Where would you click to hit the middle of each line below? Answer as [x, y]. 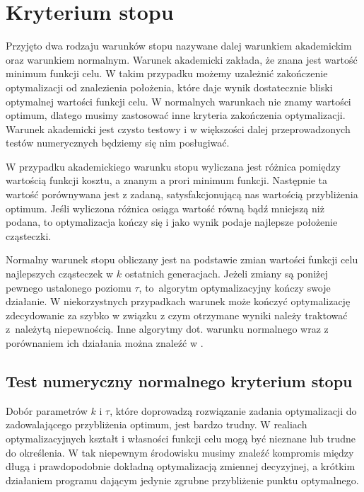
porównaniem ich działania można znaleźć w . [105, 343]
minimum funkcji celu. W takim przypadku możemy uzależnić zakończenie [167, 73]
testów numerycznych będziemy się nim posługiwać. [118, 143]
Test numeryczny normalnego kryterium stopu [179, 381]
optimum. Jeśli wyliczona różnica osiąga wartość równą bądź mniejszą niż [165, 208]
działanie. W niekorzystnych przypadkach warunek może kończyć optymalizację [178, 301]
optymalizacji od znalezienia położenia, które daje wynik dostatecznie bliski [169, 87]
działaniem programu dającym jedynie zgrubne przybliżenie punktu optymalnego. [182, 480]
